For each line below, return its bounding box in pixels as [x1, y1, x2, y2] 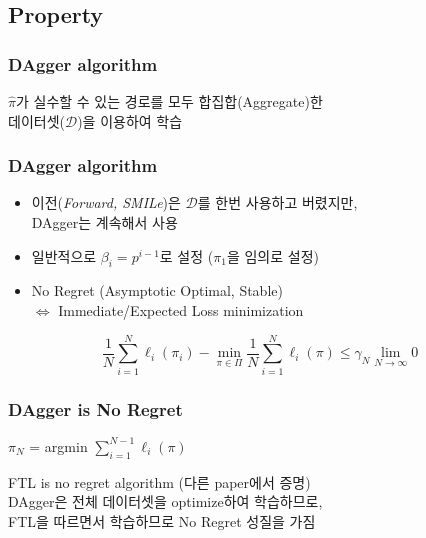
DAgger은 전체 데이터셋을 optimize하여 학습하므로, [8, 491, 323, 512]
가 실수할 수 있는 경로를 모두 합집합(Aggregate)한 [15, 91, 323, 111]
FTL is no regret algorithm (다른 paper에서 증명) [8, 471, 311, 492]
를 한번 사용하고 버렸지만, [197, 192, 358, 213]
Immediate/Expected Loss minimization [58, 299, 304, 320]
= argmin [29, 435, 88, 456]
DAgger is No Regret [8, 396, 183, 421]
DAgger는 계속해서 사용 [31, 212, 178, 232]
